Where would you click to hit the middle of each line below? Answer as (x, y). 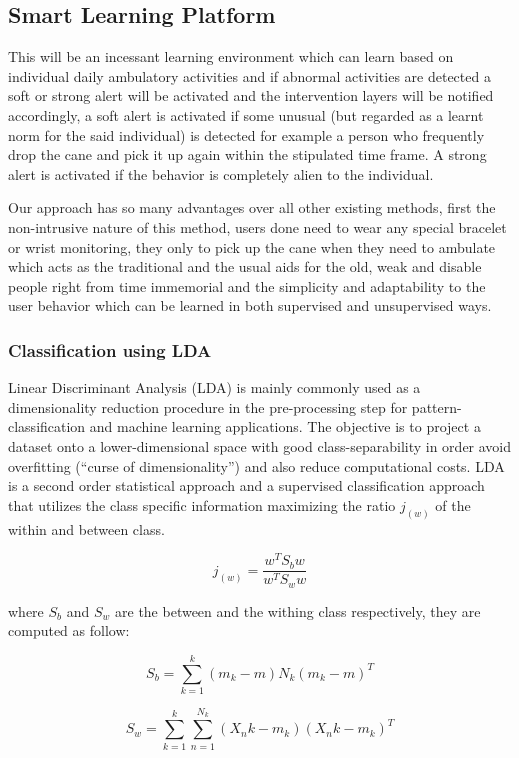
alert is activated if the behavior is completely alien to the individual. (221, 173)
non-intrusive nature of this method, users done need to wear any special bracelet (257, 226)
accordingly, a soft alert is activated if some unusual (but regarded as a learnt (246, 114)
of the (453, 504)
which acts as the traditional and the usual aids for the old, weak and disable (245, 266)
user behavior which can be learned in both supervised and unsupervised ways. (250, 305)
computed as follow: (69, 630)
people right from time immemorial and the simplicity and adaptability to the (247, 285)
